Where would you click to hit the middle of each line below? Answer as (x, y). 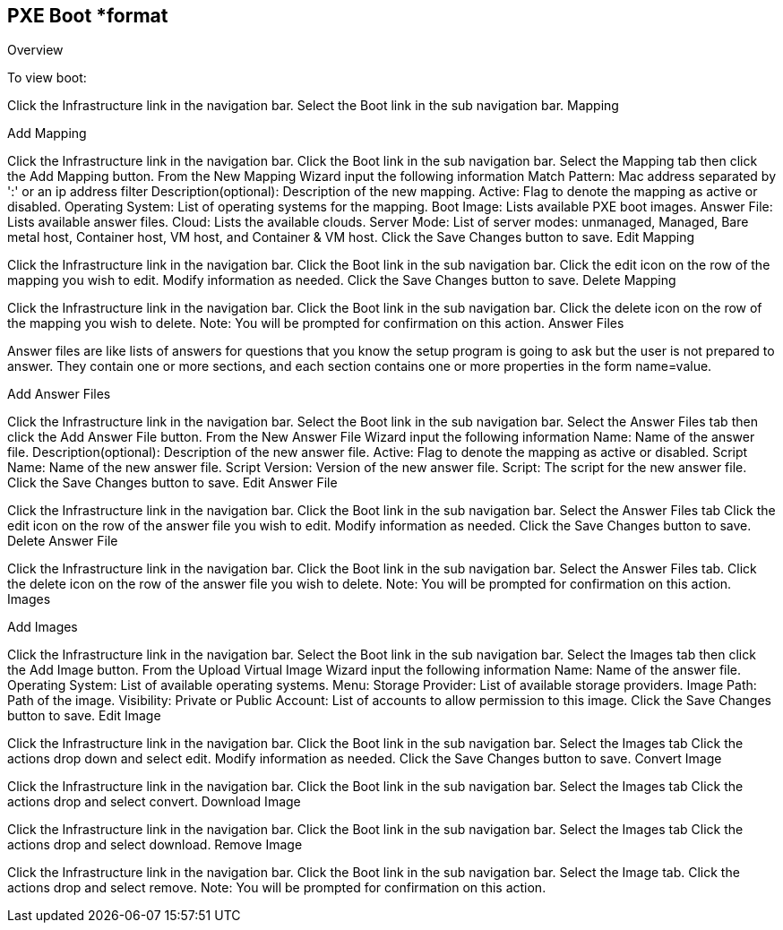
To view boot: (47, 78)
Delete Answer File (63, 541)
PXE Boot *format (88, 16)
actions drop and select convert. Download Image (154, 802)
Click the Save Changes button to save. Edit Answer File (172, 483)
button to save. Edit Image (84, 716)
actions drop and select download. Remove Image (155, 845)
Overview (35, 50)
